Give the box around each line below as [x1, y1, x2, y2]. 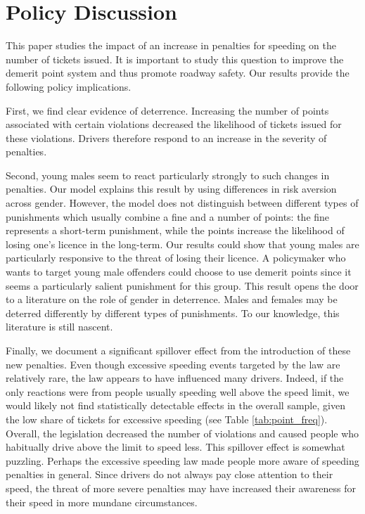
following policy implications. [6, 79, 132, 94]
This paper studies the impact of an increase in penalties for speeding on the [6, 38, 336, 53]
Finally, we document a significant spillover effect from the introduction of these [6, 343, 351, 357]
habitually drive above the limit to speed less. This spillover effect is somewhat [6, 439, 345, 454]
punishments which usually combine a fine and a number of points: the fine [6, 209, 330, 224]
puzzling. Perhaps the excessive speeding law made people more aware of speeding [6, 453, 359, 468]
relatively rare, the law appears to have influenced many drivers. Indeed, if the [6, 371, 344, 385]
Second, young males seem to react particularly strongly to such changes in [6, 167, 330, 182]
